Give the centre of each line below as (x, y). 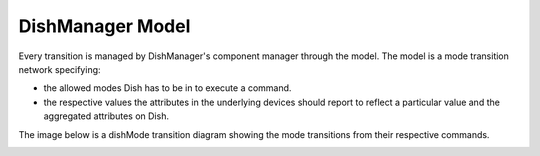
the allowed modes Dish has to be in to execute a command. (167, 88)
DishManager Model (104, 26)
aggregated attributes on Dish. (106, 116)
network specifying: (59, 69)
